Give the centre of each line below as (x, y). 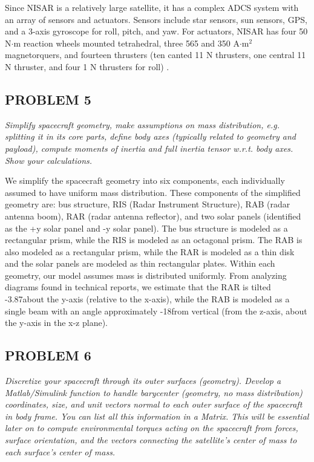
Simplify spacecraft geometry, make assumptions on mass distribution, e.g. (142, 124)
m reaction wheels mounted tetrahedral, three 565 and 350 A (126, 43)
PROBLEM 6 (48, 355)
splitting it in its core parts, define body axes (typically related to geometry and (151, 136)
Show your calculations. (49, 160)
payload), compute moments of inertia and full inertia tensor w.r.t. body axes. (149, 148)
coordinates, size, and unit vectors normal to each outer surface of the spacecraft (154, 404)
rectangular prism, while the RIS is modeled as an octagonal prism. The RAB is (154, 240)
